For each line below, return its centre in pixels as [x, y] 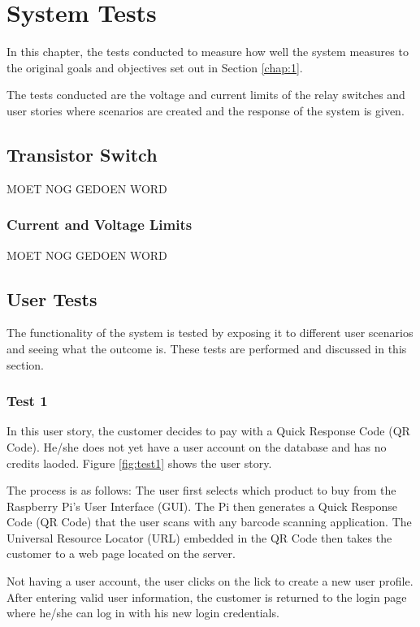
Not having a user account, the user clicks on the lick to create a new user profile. [210, 581]
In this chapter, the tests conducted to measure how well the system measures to [208, 52]
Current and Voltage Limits [100, 225]
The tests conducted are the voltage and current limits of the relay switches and [206, 95]
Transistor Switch [82, 154]
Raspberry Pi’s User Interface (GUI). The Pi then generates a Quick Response [202, 506]
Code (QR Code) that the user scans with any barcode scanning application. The [209, 522]
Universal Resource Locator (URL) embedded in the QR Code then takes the [199, 537]
